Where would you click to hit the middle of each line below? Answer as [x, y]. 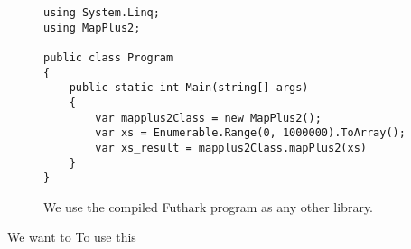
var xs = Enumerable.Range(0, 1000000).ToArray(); [250, 133]
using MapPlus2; [92, 28]
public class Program [108, 57]
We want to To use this [72, 237]
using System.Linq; [102, 13]
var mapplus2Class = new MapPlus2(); [208, 118]
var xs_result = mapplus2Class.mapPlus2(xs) [231, 148]
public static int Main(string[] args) [189, 88]
